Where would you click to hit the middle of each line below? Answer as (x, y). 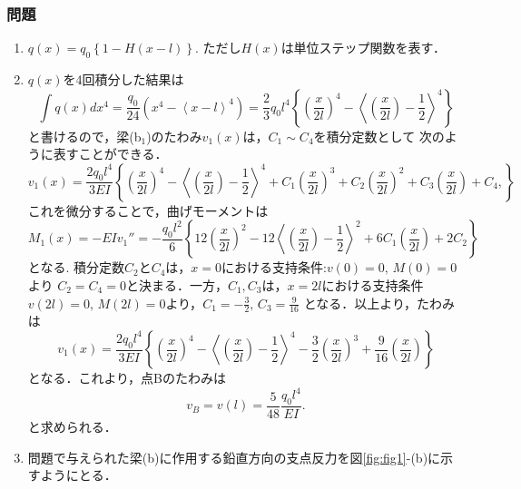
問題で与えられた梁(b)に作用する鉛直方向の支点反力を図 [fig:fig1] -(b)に (234, 457)
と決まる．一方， (177, 284)
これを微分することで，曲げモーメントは (148, 210)
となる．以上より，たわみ (379, 303)
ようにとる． (79, 475)
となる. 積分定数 (76, 267)
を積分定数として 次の (379, 136)
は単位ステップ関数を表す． (364, 48)
